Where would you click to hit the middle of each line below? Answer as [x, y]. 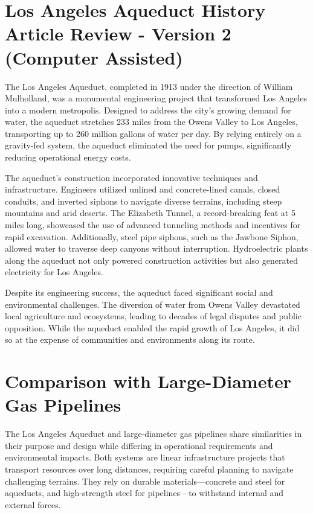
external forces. [33, 504]
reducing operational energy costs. [68, 157]
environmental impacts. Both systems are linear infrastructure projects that [145, 457]
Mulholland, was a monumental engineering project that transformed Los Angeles [156, 98]
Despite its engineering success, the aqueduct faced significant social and [139, 292]
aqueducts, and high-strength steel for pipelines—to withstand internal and [144, 493]
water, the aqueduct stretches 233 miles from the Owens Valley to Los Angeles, [151, 122]
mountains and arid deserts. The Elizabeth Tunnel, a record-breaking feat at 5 [150, 213]
